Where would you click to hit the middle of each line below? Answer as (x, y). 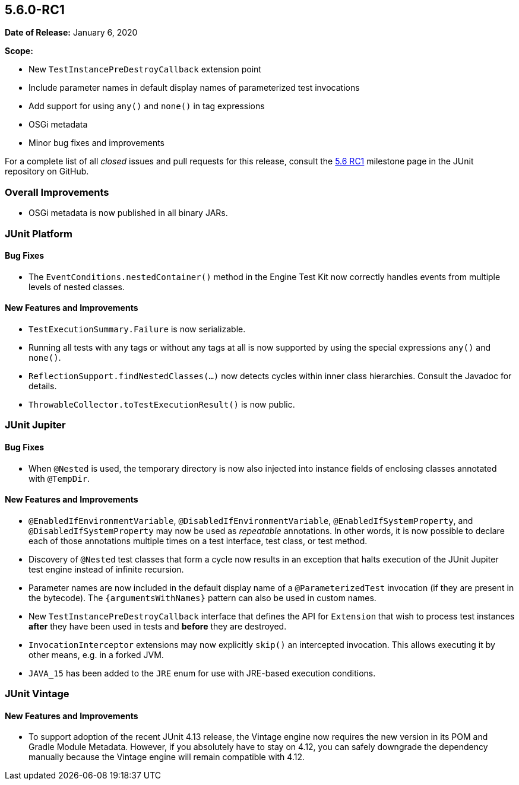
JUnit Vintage (37, 694)
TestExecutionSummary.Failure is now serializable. (137, 329)
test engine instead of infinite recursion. (106, 569)
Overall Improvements (57, 192)
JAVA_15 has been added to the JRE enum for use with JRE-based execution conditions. (202, 673)
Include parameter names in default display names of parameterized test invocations (194, 88)
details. (43, 386)
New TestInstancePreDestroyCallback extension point (145, 69)
